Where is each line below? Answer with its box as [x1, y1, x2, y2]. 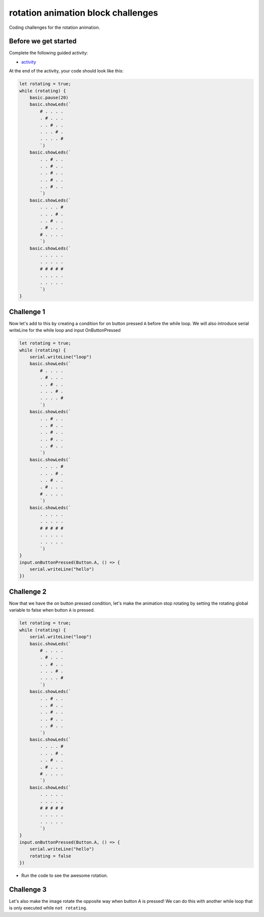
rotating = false [29, 853, 71, 859]
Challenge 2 [9, 587, 46, 596]
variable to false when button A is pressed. [9, 607, 95, 613]
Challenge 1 [9, 307, 45, 316]
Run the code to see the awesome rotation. [21, 872, 108, 878]
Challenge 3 [9, 885, 47, 894]
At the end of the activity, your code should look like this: [9, 68, 124, 74]
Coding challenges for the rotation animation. [9, 24, 100, 30]
